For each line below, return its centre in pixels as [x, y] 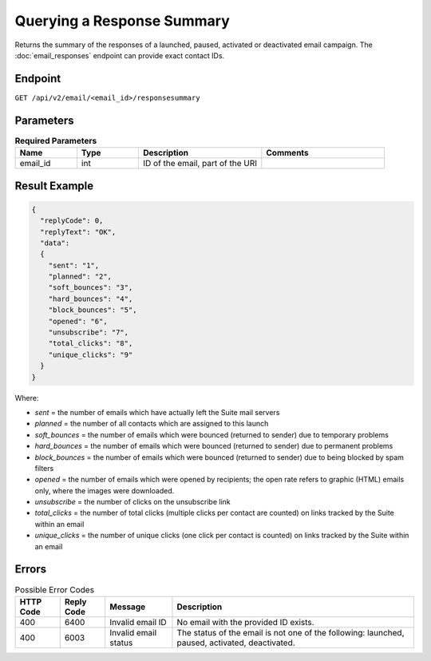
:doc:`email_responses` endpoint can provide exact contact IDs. [120, 55]
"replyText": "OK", [78, 232]
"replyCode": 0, [72, 221]
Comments [287, 153]
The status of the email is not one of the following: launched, [291, 632]
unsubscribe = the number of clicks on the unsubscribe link [132, 502]
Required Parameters [56, 141]
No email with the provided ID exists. [245, 622]
